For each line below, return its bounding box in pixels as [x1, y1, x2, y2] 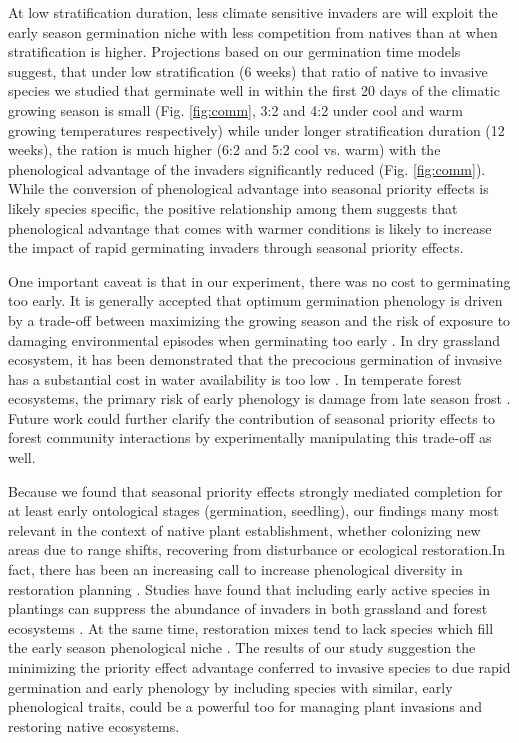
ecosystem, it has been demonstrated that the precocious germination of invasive [8, 349, 502, 370]
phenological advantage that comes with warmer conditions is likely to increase [8, 217, 492, 238]
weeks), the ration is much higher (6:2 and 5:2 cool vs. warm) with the [8, 139, 441, 160]
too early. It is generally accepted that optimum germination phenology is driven [8, 290, 503, 311]
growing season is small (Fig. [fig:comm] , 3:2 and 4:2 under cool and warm [8, 99, 463, 120]
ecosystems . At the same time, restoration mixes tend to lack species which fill [8, 617, 494, 638]
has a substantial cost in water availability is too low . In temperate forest [8, 368, 462, 389]
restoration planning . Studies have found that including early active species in [8, 578, 490, 599]
